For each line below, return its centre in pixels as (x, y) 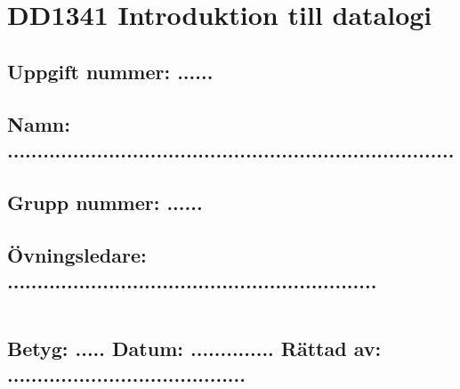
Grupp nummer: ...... (105, 202)
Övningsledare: (77, 254)
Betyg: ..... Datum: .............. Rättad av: (194, 348)
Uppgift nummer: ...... (110, 71)
